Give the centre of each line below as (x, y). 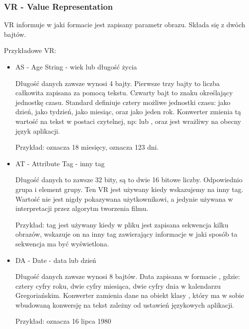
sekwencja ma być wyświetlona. (62, 243)
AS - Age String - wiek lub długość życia (76, 67)
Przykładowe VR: (30, 50)
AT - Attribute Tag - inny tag (60, 163)
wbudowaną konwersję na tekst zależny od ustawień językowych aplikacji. (125, 304)
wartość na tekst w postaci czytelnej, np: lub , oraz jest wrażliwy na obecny (128, 121)
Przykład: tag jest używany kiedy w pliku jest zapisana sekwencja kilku (122, 224)
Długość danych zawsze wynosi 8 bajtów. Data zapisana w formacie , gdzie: (128, 276)
